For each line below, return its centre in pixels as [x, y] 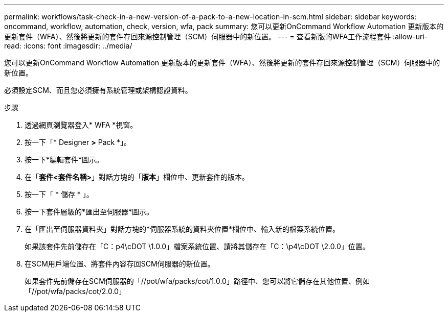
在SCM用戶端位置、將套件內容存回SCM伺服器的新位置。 [120, 264]
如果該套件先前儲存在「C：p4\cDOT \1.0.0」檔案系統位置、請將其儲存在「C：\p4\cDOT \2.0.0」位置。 [197, 246]
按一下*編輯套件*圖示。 [64, 160]
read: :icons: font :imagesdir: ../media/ [68, 46]
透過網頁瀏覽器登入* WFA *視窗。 [81, 125]
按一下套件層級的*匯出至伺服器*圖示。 [89, 212]
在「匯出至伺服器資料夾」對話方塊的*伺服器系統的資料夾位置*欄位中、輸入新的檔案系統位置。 [182, 229]
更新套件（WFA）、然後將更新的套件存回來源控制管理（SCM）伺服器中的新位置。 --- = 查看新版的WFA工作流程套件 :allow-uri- [216, 37]
